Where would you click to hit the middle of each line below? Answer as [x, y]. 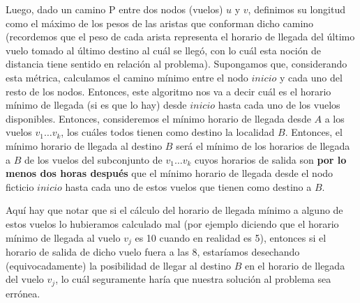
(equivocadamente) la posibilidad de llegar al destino [118, 265]
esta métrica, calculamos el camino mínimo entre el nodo [127, 77]
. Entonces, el [314, 132]
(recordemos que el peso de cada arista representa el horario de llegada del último [180, 37]
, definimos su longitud [297, 9]
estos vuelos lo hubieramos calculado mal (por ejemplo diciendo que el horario [172, 223]
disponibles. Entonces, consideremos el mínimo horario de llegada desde [158, 118]
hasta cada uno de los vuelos [279, 105]
